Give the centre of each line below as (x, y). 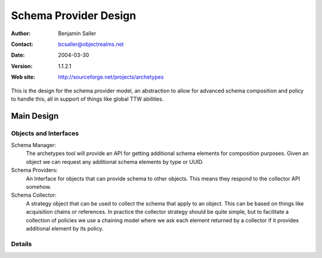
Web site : (23, 77)
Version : (22, 66)
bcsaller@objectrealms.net (91, 44)
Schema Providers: (34, 170)
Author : (21, 33)
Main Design (35, 116)
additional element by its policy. (65, 228)
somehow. (39, 187)
